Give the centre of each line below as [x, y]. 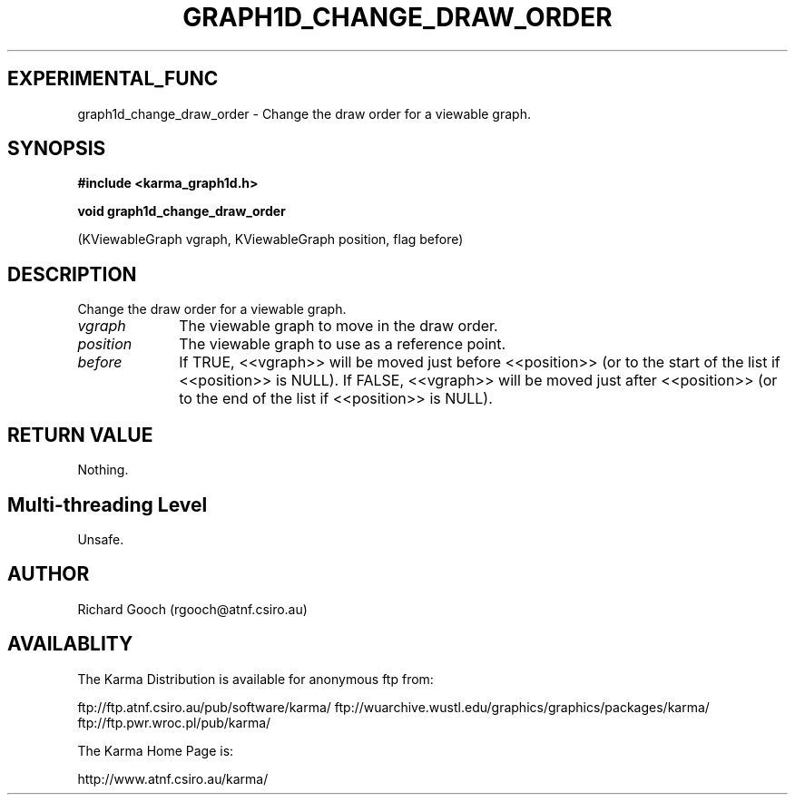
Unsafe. [101, 539]
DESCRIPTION [72, 274]
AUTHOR [49, 574]
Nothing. [103, 470]
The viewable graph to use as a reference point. [343, 344]
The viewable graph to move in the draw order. [339, 326]
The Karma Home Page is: [156, 750]
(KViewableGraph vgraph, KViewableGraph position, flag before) [270, 240]
